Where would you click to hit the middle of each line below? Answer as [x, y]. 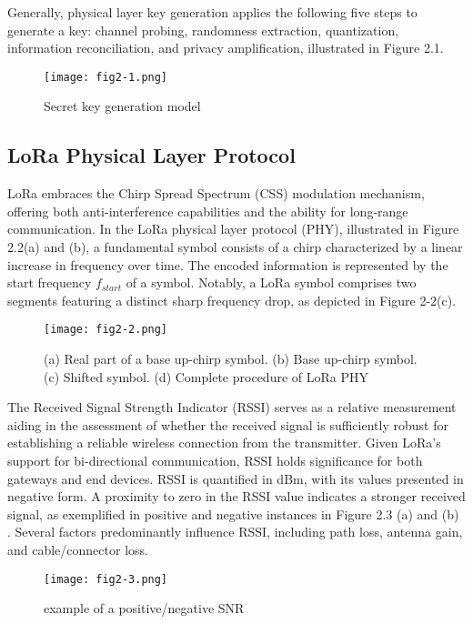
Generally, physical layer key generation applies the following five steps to [212, 12]
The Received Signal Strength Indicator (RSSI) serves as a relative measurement [232, 407]
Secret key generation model [122, 106]
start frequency [50, 282]
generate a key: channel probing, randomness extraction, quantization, [203, 30]
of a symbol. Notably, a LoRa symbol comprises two [271, 282]
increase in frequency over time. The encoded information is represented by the [228, 264]
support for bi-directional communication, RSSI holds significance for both [215, 461]
